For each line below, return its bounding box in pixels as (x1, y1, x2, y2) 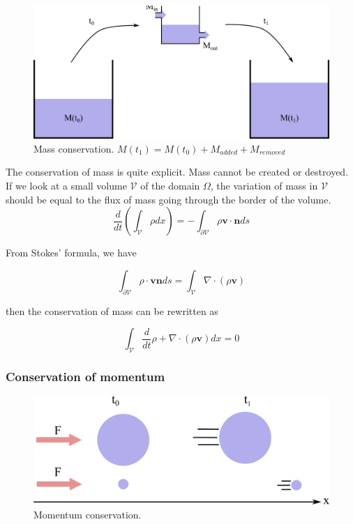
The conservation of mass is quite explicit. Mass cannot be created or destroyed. (6, 164, 349, 179)
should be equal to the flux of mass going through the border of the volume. (6, 192, 331, 206)
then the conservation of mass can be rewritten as (6, 303, 218, 318)
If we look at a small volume (6, 178, 127, 193)
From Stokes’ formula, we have (6, 245, 137, 260)
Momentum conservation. (33, 507, 142, 521)
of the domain (140, 178, 200, 193)
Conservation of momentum (6, 367, 165, 385)
